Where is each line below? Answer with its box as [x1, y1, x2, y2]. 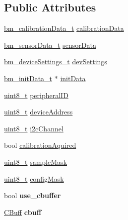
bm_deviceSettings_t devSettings [4, 56, 107, 67]
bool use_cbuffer [4, 190, 61, 201]
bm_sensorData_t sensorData [4, 39, 96, 50]
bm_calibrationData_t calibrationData [4, 23, 124, 33]
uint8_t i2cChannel [4, 123, 64, 133]
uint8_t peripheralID [4, 90, 68, 100]
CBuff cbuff [4, 207, 42, 217]
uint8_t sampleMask [4, 156, 67, 167]
